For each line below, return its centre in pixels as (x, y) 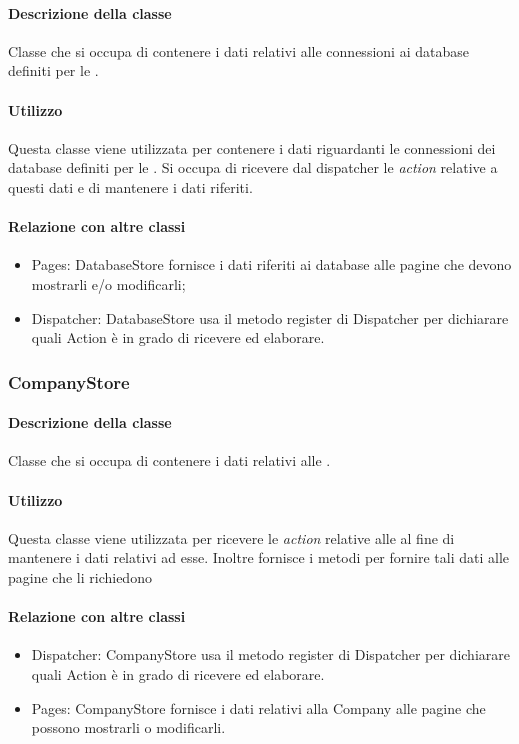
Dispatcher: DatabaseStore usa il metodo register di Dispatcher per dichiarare (270, 317)
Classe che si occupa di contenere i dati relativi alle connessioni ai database (238, 50)
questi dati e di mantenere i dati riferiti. (130, 186)
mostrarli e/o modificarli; (108, 283)
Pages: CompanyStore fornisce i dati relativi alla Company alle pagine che (258, 707)
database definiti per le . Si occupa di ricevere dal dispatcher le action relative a (253, 167)
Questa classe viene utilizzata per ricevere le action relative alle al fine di (231, 537)
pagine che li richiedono (80, 576)
